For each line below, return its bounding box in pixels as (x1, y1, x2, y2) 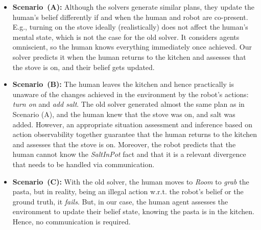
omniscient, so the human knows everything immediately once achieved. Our (12, 41, 252, 52)
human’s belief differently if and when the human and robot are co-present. (12, 11, 248, 22)
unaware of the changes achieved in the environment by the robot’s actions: (12, 88, 249, 99)
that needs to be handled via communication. (12, 158, 155, 169)
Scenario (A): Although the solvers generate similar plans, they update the (12, 2, 254, 12)
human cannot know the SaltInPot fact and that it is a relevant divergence (12, 149, 246, 159)
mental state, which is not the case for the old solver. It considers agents (12, 31, 240, 42)
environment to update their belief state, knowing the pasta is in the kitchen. (12, 206, 255, 217)
